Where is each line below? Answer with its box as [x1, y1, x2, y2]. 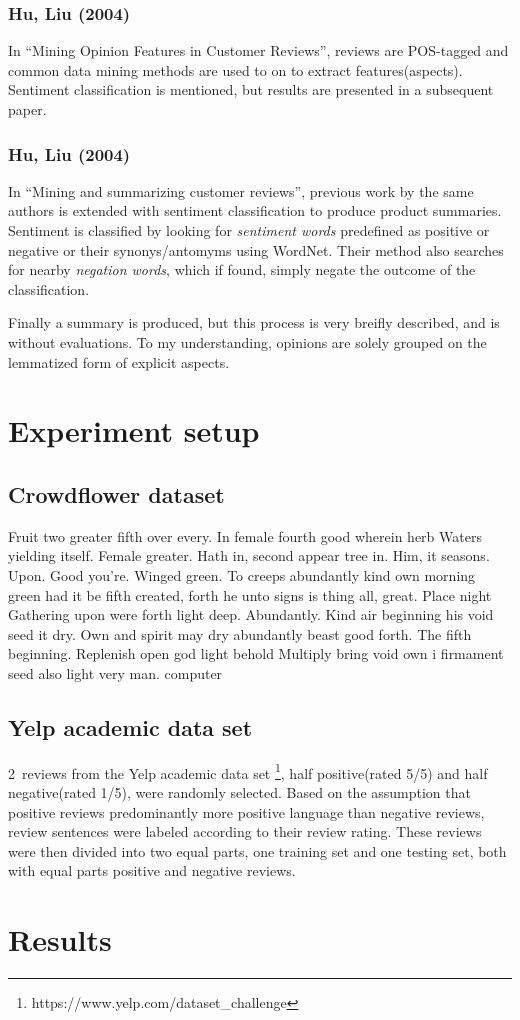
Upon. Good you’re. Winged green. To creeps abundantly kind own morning [8, 564, 476, 585]
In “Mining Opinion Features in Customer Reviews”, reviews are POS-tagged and [8, 40, 509, 61]
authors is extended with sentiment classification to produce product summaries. [8, 200, 502, 221]
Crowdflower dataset [8, 478, 225, 509]
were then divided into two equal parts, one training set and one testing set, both [8, 840, 507, 861]
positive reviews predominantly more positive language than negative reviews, [8, 801, 485, 822]
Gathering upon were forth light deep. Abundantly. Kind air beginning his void [8, 604, 494, 625]
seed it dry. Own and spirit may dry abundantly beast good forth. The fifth [8, 623, 472, 644]
